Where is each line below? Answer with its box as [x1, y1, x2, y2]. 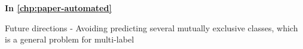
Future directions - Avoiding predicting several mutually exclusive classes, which [5, 21, 298, 34]
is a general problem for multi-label [5, 33, 134, 45]
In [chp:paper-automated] [5, 2, 112, 14]
